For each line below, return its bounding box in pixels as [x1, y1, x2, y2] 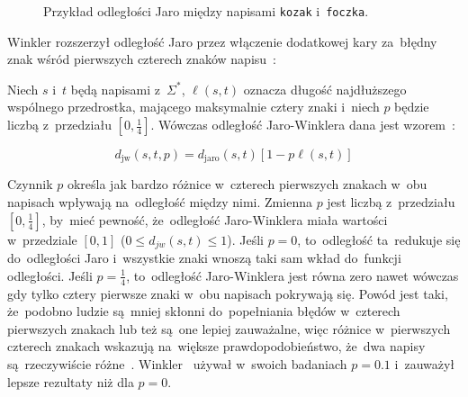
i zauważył [394, 354, 455, 373]
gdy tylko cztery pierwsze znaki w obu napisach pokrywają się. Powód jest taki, [7, 284, 448, 302]
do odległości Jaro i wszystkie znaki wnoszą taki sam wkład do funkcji [7, 248, 401, 267]
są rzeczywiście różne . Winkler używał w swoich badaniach [7, 354, 347, 373]
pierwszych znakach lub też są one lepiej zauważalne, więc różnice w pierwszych [7, 319, 451, 338]
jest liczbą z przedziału [327, 193, 455, 212]
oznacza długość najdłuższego [243, 79, 407, 98]
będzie [394, 97, 429, 116]
